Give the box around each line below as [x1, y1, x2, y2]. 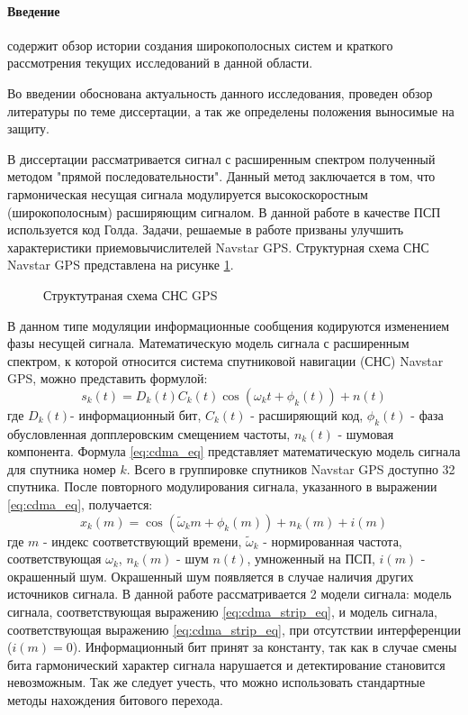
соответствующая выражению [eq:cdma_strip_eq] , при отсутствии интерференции [7, 619, 461, 638]
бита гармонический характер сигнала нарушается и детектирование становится [7, 655, 445, 674]
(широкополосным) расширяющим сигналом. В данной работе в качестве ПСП [7, 202, 441, 221]
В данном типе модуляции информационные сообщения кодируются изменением [7, 316, 450, 335]
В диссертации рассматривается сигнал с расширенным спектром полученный [7, 149, 436, 168]
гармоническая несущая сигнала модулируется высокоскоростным [7, 184, 368, 203]
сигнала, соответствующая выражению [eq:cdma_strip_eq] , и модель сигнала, [7, 602, 437, 621]
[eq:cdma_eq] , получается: [7, 495, 153, 514]
